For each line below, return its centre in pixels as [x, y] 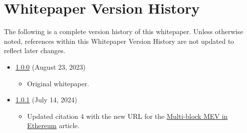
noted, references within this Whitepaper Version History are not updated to [119, 41]
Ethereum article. [53, 125]
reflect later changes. [35, 50]
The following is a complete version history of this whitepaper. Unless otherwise [124, 31]
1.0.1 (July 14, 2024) [46, 100]
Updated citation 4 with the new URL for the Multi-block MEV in [127, 116]
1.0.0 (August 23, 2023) [51, 66]
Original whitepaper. [58, 83]
